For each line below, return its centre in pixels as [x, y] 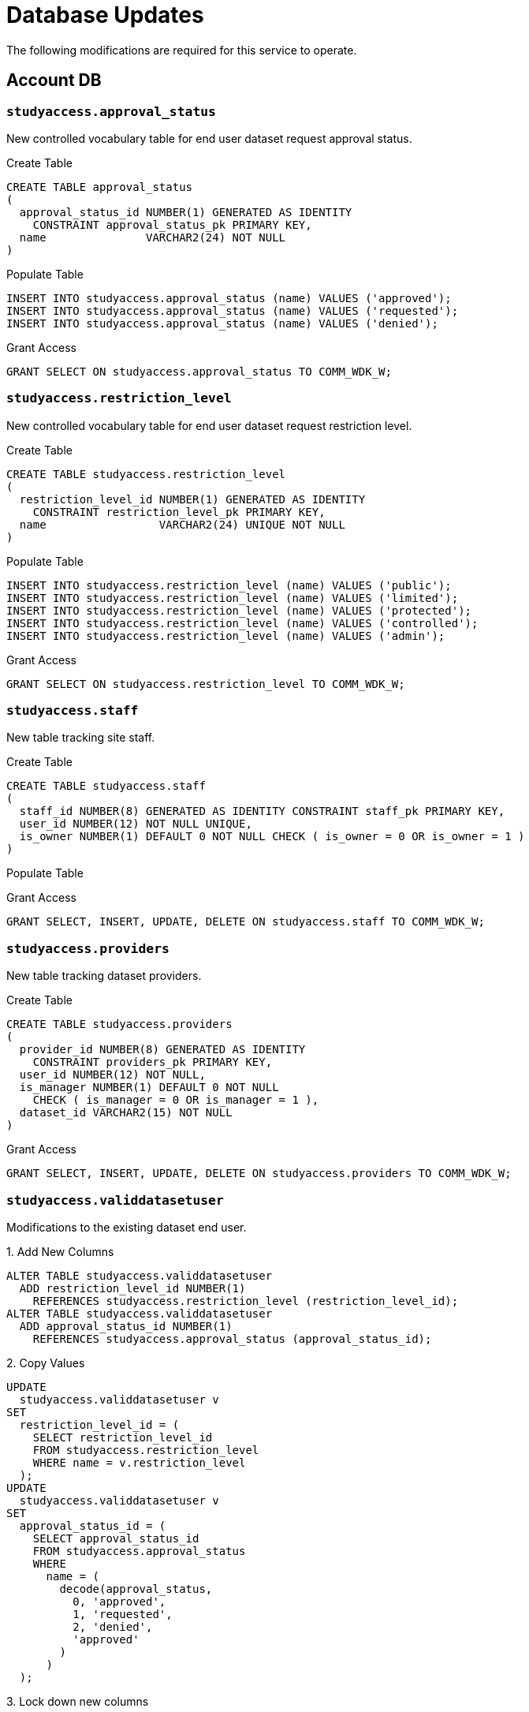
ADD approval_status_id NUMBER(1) [126, 1326]
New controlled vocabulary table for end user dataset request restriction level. [209, 425]
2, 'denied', [113, 1626]
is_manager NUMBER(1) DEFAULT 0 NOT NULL [149, 1088]
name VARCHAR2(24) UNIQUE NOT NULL [182, 524]
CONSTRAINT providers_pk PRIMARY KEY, [153, 1062]
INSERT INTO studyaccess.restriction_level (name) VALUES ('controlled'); [242, 623]
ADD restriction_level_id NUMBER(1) [132, 1288]
